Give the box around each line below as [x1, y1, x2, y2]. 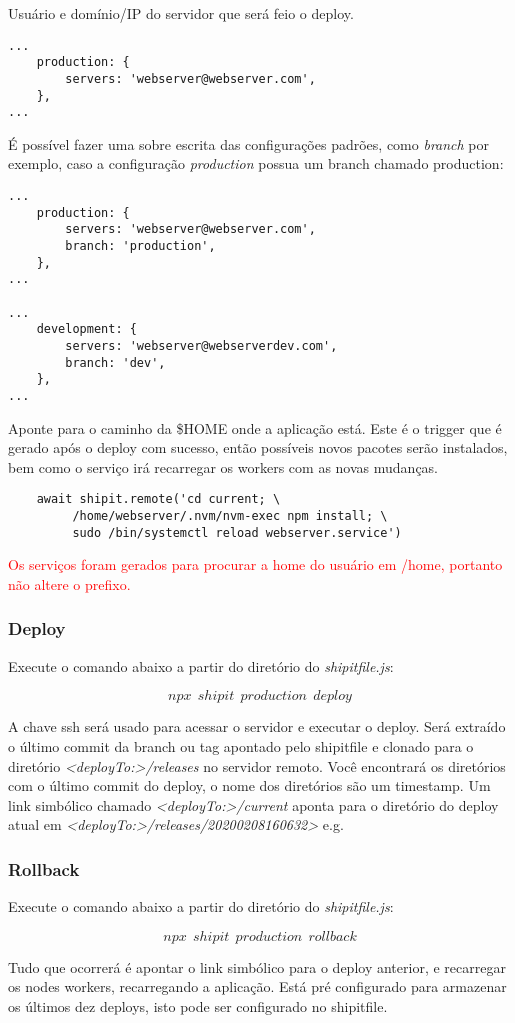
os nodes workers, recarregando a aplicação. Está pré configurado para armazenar [8, 976, 507, 997]
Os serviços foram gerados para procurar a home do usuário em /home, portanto [8, 554, 503, 575]
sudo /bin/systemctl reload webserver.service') [72, 525, 402, 540]
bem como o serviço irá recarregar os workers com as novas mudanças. [8, 456, 439, 477]
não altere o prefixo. [8, 573, 131, 594]
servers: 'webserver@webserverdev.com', [65, 338, 338, 353]
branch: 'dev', [65, 355, 166, 370]
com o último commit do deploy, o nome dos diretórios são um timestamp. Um [8, 775, 491, 796]
